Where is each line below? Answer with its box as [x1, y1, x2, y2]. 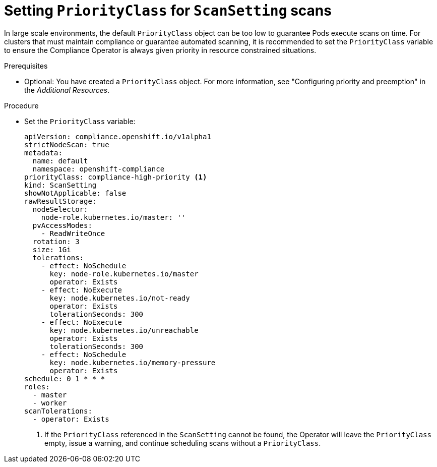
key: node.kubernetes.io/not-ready [49, 294, 190, 302]
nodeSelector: [32, 205, 88, 213]
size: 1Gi [32, 245, 71, 254]
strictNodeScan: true [24, 140, 109, 149]
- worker [32, 398, 67, 407]
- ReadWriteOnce [41, 229, 105, 238]
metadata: [24, 148, 63, 157]
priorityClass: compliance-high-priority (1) [24, 172, 207, 181]
